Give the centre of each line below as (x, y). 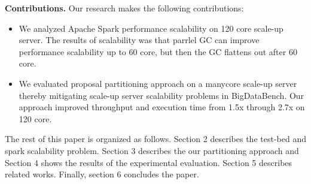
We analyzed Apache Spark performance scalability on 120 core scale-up (151, 28)
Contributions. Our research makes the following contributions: (124, 8)
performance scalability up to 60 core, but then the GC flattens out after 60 (158, 51)
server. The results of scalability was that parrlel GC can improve (139, 40)
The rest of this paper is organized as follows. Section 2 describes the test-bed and (155, 139)
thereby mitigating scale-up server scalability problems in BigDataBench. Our (161, 95)
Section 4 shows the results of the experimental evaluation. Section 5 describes (149, 162)
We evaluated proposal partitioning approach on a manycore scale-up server (158, 83)
